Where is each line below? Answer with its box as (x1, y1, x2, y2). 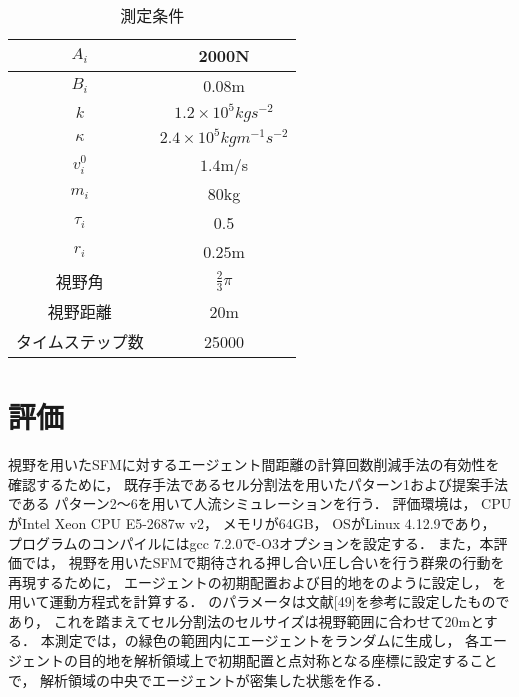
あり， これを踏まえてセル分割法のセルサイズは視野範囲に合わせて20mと (8, 610, 484, 631)
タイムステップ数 (16, 330, 144, 353)
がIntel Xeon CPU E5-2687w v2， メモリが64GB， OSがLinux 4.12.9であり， (8, 512, 496, 533)
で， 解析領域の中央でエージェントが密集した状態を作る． (8, 669, 390, 690)
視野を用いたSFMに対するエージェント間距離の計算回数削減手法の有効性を (8, 454, 500, 475)
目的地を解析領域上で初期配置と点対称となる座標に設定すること (77, 650, 498, 671)
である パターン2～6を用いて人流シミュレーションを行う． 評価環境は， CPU (8, 493, 512, 514)
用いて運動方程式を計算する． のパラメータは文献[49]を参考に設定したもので (8, 591, 510, 612)
